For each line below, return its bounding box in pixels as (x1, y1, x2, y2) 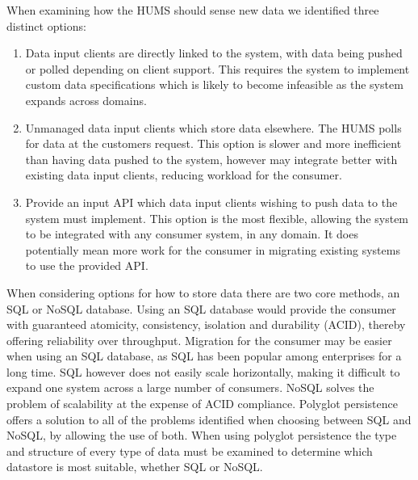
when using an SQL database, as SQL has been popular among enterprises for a (6, 347, 402, 364)
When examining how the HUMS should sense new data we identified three (6, 2, 379, 18)
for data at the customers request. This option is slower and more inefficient (25, 135, 402, 152)
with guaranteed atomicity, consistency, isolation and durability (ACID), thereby (6, 316, 406, 333)
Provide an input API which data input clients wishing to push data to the (25, 193, 398, 210)
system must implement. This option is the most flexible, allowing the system (25, 209, 409, 226)
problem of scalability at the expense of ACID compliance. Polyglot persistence (6, 395, 398, 412)
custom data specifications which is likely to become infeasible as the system (25, 76, 403, 93)
